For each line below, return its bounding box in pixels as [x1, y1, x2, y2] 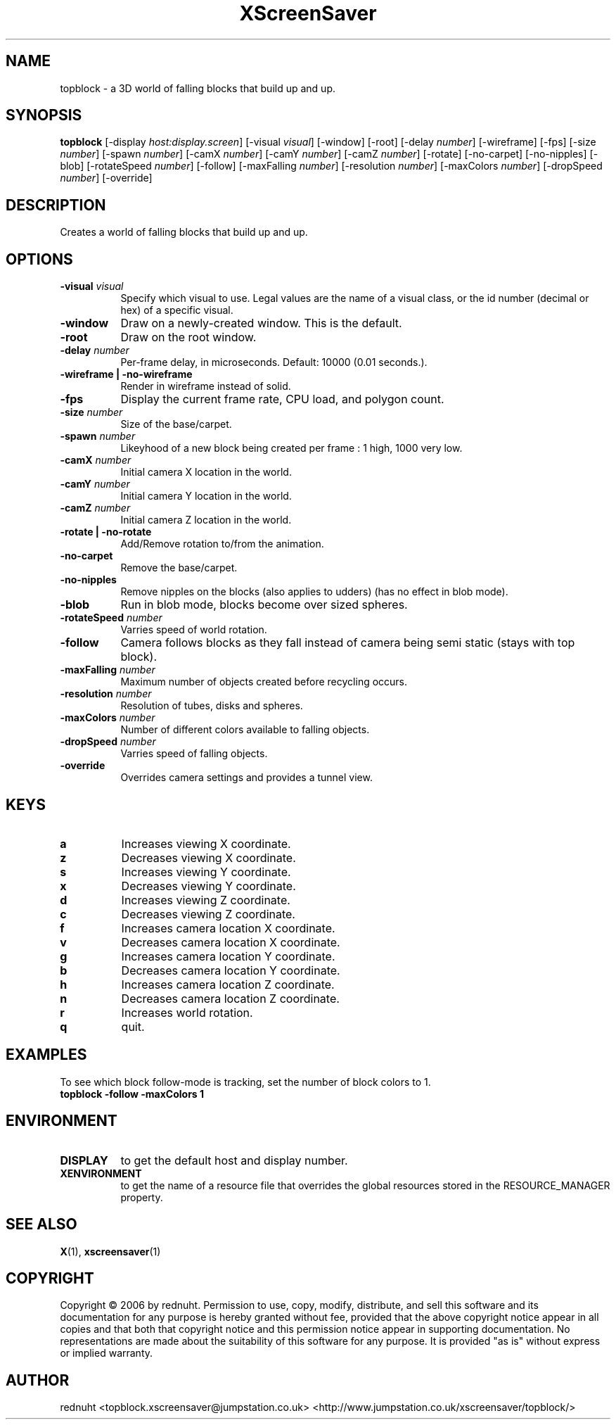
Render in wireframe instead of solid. [120, 380, 291, 393]
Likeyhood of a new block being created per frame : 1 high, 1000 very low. [120, 442, 463, 455]
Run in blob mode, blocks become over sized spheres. [120, 597, 408, 612]
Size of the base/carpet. [120, 418, 232, 431]
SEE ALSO [6, 1215, 77, 1234]
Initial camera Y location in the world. [120, 490, 292, 502]
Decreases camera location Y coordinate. [121, 963, 340, 977]
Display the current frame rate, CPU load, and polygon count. [120, 392, 444, 407]
